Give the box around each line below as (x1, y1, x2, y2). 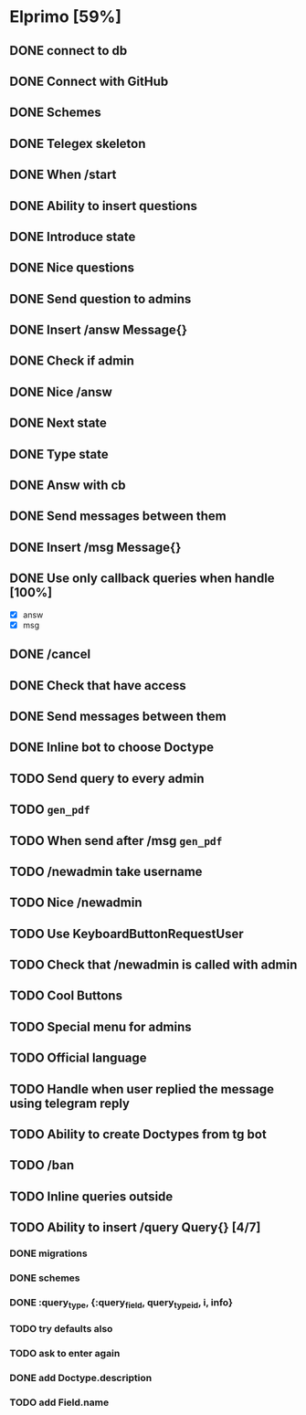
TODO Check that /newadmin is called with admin (9, 957, 298, 973)
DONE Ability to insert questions (9, 198, 198, 214)
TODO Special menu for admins (9, 1019, 192, 1034)
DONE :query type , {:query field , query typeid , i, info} (9, 1295, 233, 1311)
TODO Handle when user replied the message (9, 1081, 274, 1097)
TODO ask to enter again (9, 1347, 121, 1360)
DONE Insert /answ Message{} (9, 322, 188, 338)
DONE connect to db (9, 43, 128, 58)
